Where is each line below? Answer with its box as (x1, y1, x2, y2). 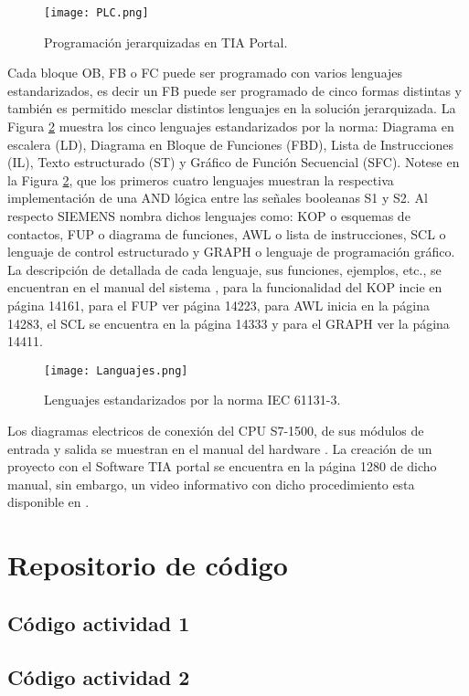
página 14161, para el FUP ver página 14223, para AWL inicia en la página (7, 295, 430, 314)
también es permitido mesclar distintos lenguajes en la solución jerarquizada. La (7, 99, 456, 118)
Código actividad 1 (7, 608, 190, 637)
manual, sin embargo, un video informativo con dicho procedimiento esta (7, 474, 415, 493)
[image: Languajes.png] (44, 364, 188, 377)
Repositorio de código (7, 546, 288, 584)
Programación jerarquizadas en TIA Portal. (44, 32, 288, 51)
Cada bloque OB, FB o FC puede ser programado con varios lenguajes (7, 63, 403, 82)
